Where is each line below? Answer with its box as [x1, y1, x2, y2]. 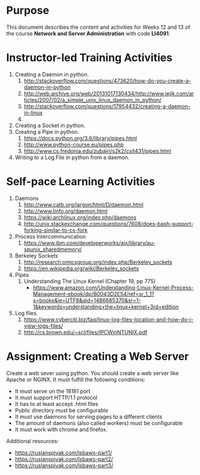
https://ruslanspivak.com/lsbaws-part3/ [14, 462, 114, 469]
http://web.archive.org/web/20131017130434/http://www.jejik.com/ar [23, 89, 195, 97]
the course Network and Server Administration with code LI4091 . [6, 29, 171, 37]
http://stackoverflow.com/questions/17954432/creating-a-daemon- [23, 103, 191, 110]
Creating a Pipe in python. [14, 128, 80, 135]
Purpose [6, 4, 50, 17]
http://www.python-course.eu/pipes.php [23, 141, 124, 148]
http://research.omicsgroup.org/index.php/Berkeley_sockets [23, 258, 172, 265]
